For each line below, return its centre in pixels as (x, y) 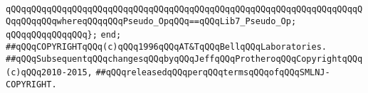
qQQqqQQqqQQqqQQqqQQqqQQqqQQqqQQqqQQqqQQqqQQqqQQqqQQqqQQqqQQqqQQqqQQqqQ (184, 9)
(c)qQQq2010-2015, (49, 73)
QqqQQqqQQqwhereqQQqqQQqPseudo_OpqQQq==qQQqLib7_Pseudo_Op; (151, 21)
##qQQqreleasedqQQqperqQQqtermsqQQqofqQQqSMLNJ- (213, 73)
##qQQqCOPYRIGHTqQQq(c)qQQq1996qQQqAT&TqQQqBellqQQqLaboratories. (167, 46)
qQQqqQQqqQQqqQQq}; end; (64, 35)
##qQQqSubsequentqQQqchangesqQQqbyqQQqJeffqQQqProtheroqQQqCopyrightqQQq (184, 59)
